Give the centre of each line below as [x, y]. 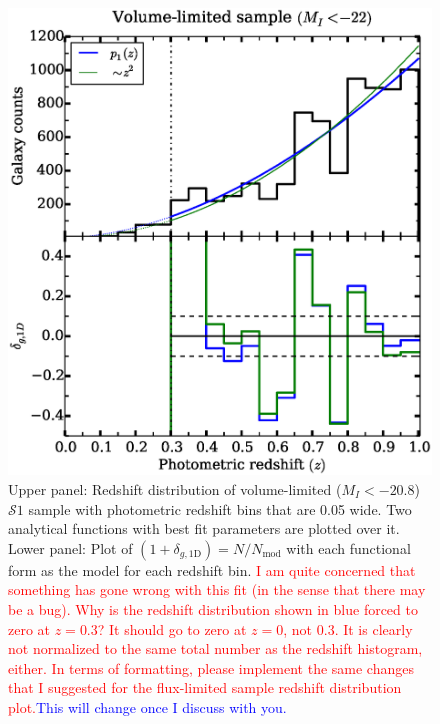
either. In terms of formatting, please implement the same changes [211, 667]
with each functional [348, 547]
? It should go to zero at [172, 628]
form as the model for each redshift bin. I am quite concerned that [212, 569]
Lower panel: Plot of [70, 547]
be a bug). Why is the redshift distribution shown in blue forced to [213, 608]
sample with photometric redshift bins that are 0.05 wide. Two [220, 508]
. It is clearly [373, 628]
